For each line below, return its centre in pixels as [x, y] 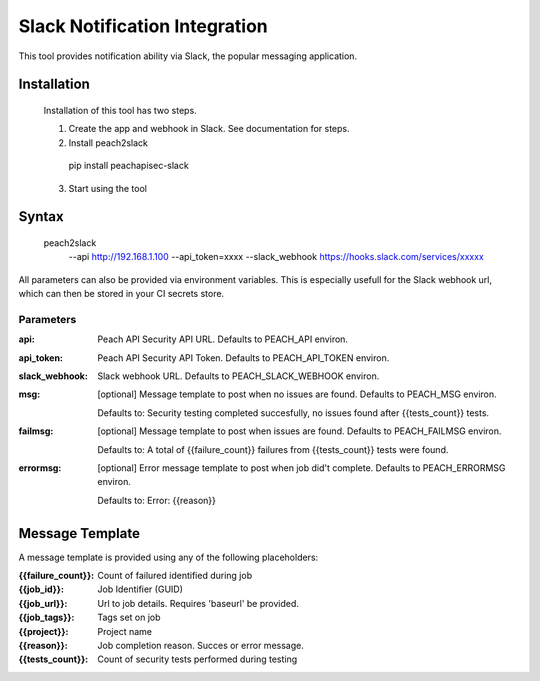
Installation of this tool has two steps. [120, 110]
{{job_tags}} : [46, 617]
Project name [125, 631]
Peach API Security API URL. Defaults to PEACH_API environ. [223, 339]
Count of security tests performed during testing [197, 659]
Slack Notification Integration [143, 26]
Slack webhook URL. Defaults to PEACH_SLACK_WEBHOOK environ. [238, 376]
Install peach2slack [108, 142]
